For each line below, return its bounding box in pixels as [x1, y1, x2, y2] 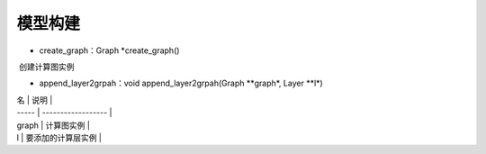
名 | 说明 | [16, 95, 53, 105]
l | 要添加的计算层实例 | [16, 131, 103, 143]
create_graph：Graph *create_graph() [39, 45, 180, 56]
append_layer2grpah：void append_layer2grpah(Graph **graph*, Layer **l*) [39, 77, 323, 89]
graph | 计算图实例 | [16, 120, 90, 131]
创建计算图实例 [18, 61, 75, 72]
